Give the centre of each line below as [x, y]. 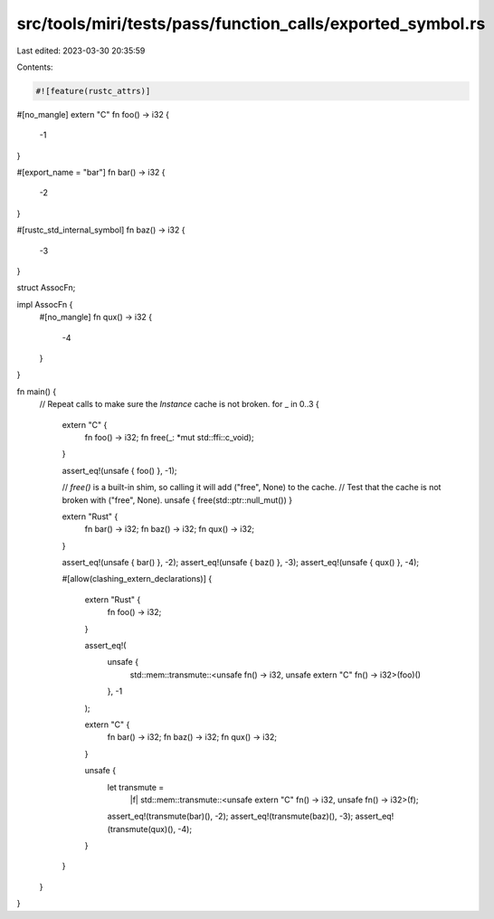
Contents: [35, 67]
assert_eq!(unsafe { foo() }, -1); [119, 470]
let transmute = [136, 787]
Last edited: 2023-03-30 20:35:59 [81, 51]
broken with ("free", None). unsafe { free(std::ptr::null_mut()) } [177, 500]
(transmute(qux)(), [142, 829]
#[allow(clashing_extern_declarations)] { [137, 579]
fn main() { [37, 391]
